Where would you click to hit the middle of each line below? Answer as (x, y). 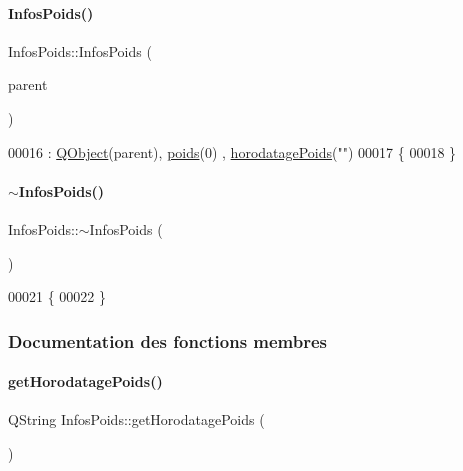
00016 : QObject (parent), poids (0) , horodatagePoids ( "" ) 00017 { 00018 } (232, 151)
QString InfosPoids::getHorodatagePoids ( (136, 419)
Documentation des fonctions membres (168, 340)
